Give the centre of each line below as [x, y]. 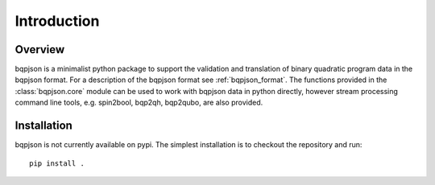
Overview [40, 49]
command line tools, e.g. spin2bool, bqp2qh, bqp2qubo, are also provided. [139, 103]
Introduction [57, 21]
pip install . [57, 163]
